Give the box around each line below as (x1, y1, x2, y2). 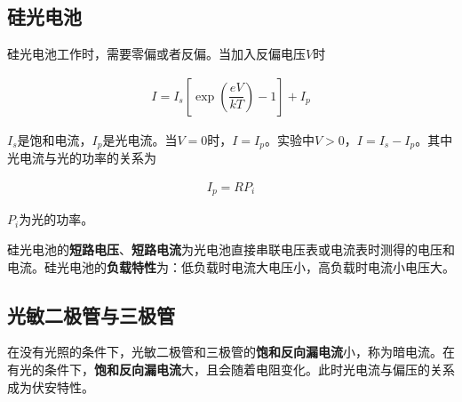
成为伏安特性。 (7, 377, 94, 396)
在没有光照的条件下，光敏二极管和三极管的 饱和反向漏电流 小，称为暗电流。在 (7, 342, 455, 361)
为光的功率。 (19, 210, 94, 229)
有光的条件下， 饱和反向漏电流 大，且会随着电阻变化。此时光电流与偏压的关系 (7, 359, 455, 378)
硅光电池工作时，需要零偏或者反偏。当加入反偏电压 (7, 44, 306, 63)
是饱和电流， (17, 130, 92, 149)
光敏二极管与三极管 (7, 301, 175, 328)
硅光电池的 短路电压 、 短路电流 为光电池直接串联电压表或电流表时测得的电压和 (7, 239, 455, 258)
